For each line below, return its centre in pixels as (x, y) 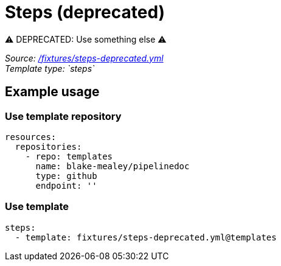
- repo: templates (69, 156)
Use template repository (63, 116)
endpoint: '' (66, 185)
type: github (66, 176)
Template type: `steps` (50, 68)
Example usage (52, 92)
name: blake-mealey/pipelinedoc (113, 166)
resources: (31, 137)
